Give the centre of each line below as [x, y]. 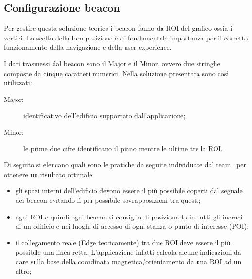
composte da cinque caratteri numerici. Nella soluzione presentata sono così [117, 73]
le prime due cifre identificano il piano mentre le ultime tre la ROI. [123, 148]
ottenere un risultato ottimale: [49, 174]
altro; [23, 271]
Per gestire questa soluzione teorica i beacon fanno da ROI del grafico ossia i [118, 28]
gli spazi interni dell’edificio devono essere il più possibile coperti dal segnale [129, 190]
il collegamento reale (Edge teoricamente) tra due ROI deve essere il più [123, 242]
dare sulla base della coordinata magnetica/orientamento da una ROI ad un [128, 261]
